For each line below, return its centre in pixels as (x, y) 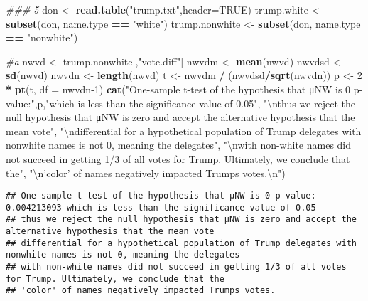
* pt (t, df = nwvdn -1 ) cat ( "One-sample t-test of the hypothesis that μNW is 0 (178, 89)
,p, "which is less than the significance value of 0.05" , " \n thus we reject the (195, 103)
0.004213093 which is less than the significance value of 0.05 (161, 207)
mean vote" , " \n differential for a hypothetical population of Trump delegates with (184, 131)
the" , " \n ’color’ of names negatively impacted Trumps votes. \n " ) (146, 173)
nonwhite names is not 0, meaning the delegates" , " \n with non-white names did (179, 145)
